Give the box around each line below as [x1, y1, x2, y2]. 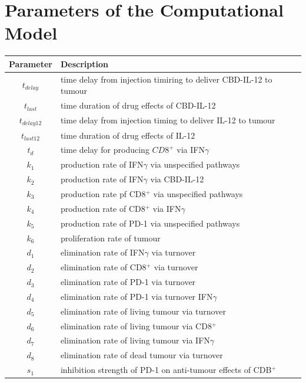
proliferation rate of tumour [60, 231, 161, 244]
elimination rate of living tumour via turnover [60, 305, 226, 317]
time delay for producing [60, 143, 149, 156]
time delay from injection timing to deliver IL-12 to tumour [60, 114, 275, 126]
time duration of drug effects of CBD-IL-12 [60, 99, 216, 112]
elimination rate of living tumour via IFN [60, 334, 210, 346]
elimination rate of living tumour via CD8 [60, 319, 212, 332]
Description [60, 57, 108, 70]
